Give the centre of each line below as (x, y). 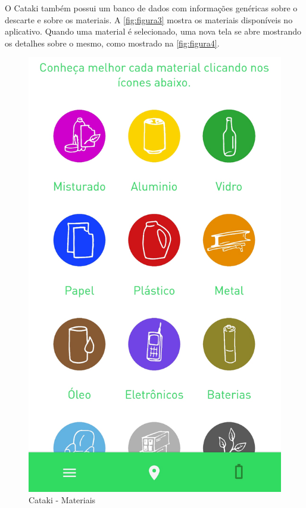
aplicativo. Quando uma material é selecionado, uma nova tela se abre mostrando (153, 31)
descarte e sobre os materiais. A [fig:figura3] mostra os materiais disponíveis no (149, 19)
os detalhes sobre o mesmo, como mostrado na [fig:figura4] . (112, 43)
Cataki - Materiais (62, 500)
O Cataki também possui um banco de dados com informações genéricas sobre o (151, 8)
